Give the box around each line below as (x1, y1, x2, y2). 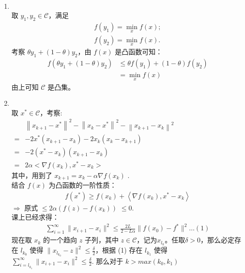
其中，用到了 (11, 170, 52, 180)
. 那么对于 (92, 256, 123, 266)
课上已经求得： (11, 212, 59, 222)
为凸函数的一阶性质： (48, 180, 117, 190)
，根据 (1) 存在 (95, 245, 143, 255)
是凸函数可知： (115, 47, 163, 57)
